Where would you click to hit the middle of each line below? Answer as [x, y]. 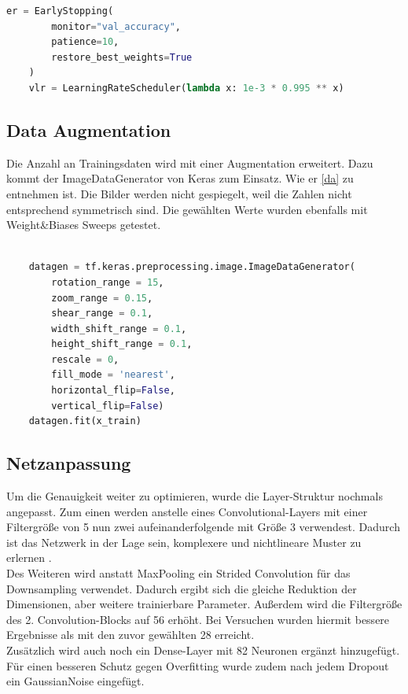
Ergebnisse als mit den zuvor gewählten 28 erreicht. [130, 635]
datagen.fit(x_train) [85, 421]
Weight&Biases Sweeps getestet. [84, 225]
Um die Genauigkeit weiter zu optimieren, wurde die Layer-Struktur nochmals [195, 496]
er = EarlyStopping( [60, 11]
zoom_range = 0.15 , [102, 298]
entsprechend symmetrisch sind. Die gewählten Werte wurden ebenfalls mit [187, 209]
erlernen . [29, 557]
